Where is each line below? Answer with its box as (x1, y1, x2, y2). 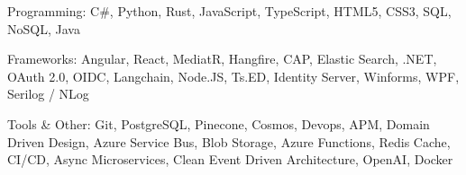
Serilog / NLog (7, 84, 89, 103)
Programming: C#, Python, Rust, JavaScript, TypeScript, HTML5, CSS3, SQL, (7, 2, 452, 20)
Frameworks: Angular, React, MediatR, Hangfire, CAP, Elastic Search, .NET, (7, 49, 437, 68)
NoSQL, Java (7, 19, 80, 38)
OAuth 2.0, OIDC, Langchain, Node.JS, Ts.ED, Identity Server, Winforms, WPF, (7, 66, 460, 85)
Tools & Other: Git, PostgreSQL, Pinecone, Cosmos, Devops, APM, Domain (7, 114, 430, 133)
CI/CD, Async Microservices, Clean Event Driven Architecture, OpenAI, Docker (7, 150, 453, 169)
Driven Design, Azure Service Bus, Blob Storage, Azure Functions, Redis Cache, (7, 132, 451, 151)
